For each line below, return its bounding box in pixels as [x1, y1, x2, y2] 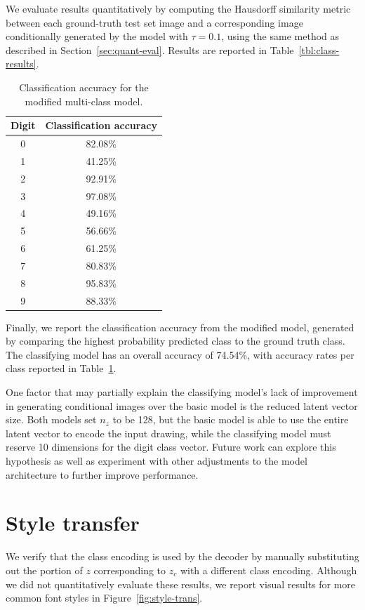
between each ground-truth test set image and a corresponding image [6, 15, 303, 29]
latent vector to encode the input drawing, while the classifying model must [6, 425, 331, 440]
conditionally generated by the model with [6, 29, 188, 44]
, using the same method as [221, 29, 340, 44]
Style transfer [6, 508, 140, 537]
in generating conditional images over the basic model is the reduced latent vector [6, 398, 358, 413]
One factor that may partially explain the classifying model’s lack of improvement [6, 385, 358, 399]
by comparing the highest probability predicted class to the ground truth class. [6, 333, 345, 348]
